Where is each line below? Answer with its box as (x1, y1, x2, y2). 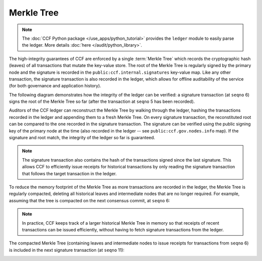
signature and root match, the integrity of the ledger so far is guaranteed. (9, 135, 155, 141)
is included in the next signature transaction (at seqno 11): (9, 247, 125, 253)
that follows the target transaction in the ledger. (22, 170, 117, 177)
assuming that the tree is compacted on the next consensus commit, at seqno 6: (9, 197, 170, 203)
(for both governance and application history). (9, 83, 101, 89)
